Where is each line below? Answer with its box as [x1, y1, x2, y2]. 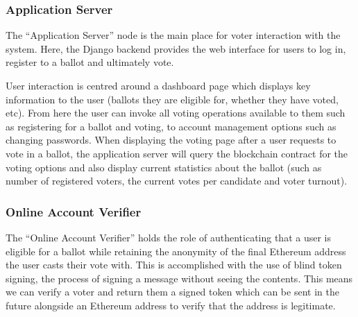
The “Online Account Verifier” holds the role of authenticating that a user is [6, 230, 331, 244]
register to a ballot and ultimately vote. [6, 55, 174, 69]
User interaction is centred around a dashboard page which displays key [6, 78, 311, 92]
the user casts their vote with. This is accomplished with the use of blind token [6, 257, 342, 272]
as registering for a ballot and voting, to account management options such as [6, 119, 336, 133]
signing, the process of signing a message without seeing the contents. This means [6, 271, 353, 285]
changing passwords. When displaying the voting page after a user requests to [6, 132, 336, 147]
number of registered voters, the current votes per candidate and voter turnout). [6, 173, 348, 188]
